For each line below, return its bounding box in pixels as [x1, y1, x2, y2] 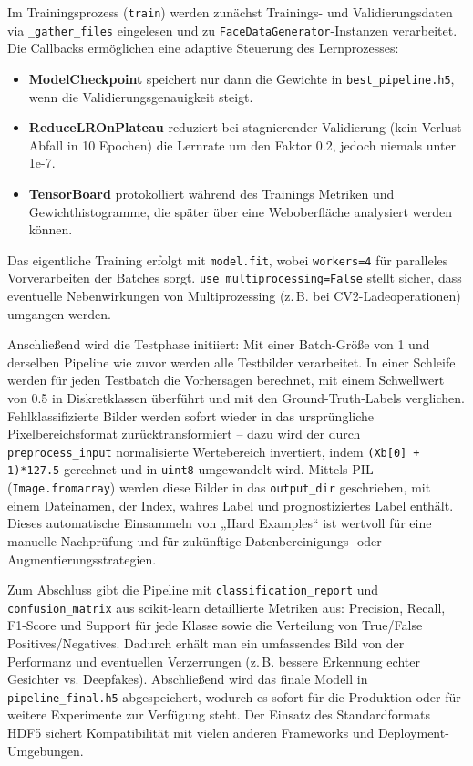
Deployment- [377, 723, 449, 742]
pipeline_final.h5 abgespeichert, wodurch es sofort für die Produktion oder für [7, 687, 461, 706]
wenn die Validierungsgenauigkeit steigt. [28, 87, 253, 106]
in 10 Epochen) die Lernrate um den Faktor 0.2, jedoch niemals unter [67, 135, 457, 154]
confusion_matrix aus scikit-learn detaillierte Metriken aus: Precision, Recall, [7, 597, 446, 616]
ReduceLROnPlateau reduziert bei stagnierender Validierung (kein [28, 118, 418, 137]
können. [28, 220, 73, 239]
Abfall [28, 135, 64, 154]
